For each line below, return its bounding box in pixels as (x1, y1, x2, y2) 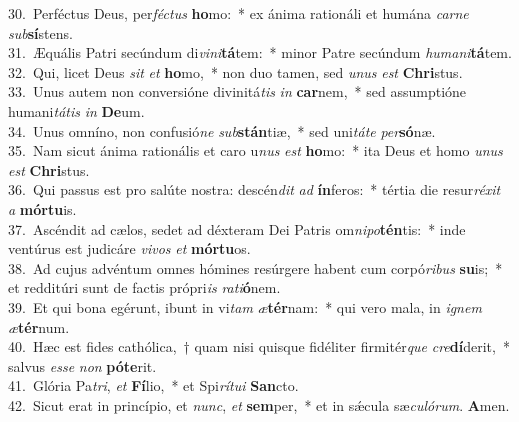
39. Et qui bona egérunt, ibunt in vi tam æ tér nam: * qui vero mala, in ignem (8, 296, 482, 317)
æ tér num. (8, 316, 70, 337)
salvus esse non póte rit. (8, 355, 157, 376)
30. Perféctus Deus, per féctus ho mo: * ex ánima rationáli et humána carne (8, 3, 469, 23)
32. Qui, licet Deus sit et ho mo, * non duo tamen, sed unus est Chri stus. (8, 61, 463, 82)
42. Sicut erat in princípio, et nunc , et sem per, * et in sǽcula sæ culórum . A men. (8, 394, 510, 415)
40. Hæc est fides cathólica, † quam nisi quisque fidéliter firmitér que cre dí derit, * (8, 336, 510, 357)
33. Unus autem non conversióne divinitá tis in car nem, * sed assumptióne (8, 81, 467, 102)
